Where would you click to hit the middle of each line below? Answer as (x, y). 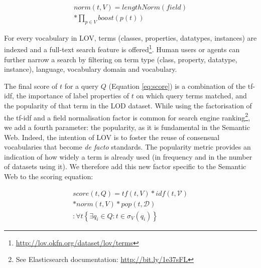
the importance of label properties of (73, 96)
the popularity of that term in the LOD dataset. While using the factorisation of (128, 106)
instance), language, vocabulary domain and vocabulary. (91, 69)
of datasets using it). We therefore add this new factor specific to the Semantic (125, 166)
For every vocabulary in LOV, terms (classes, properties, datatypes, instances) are (130, 37)
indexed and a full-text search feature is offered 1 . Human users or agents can (122, 49)
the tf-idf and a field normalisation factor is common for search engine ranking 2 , (127, 116)
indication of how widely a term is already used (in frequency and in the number (128, 156)
